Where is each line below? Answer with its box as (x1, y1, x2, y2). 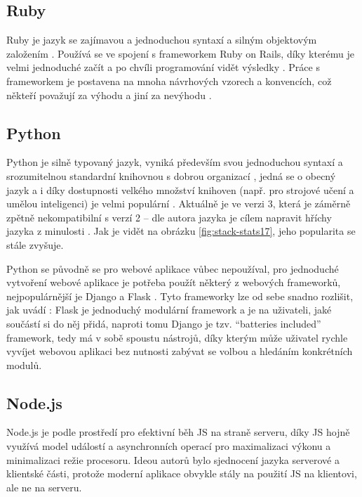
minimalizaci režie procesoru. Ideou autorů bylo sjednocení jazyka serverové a (6, 452, 340, 467)
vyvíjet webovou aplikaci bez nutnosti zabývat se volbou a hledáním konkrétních (6, 344, 353, 359)
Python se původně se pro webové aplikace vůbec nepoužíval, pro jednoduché (6, 261, 339, 276)
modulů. (6, 357, 42, 372)
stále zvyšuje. (6, 237, 64, 252)
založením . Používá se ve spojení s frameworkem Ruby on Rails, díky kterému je (6, 46, 355, 60)
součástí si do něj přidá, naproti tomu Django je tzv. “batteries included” (6, 316, 321, 330)
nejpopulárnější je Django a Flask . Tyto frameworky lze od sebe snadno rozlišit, (6, 288, 354, 303)
